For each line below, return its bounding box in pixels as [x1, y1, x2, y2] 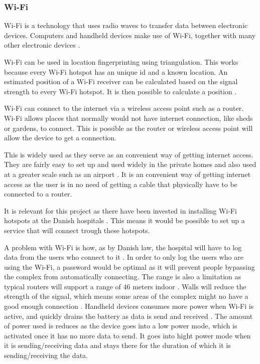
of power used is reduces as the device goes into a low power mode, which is [4, 320, 237, 331]
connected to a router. [4, 189, 72, 199]
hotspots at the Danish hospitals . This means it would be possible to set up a [4, 215, 245, 226]
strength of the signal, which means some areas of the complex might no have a [4, 291, 248, 301]
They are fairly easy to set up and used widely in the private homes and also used [4, 159, 256, 169]
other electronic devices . [4, 40, 80, 50]
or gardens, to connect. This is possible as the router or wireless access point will [4, 122, 253, 133]
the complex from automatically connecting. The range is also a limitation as [4, 271, 241, 282]
